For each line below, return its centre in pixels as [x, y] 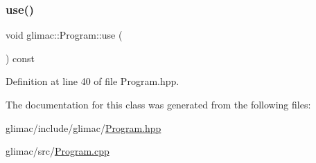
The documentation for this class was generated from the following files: [158, 104]
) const [20, 58]
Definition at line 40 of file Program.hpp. [93, 81]
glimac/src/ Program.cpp [58, 151]
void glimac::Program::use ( [64, 35]
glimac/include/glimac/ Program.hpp [84, 127]
